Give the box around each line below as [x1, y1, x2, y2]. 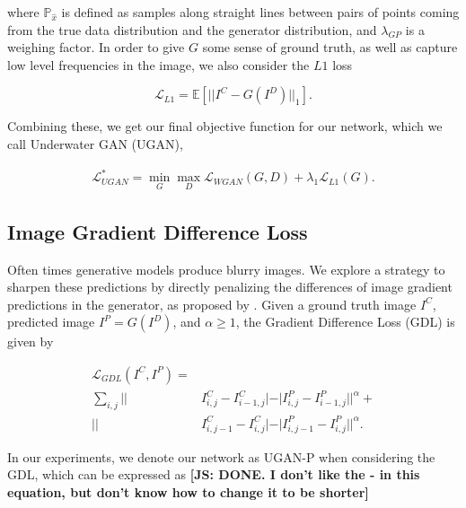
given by [7, 332, 54, 351]
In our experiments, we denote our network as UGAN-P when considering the [7, 447, 435, 466]
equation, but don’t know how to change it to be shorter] [7, 482, 369, 501]
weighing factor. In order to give [7, 38, 185, 57]
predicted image [7, 312, 95, 331]
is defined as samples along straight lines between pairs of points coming [61, 3, 460, 21]
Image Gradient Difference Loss [7, 217, 308, 245]
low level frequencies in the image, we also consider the [7, 55, 310, 74]
